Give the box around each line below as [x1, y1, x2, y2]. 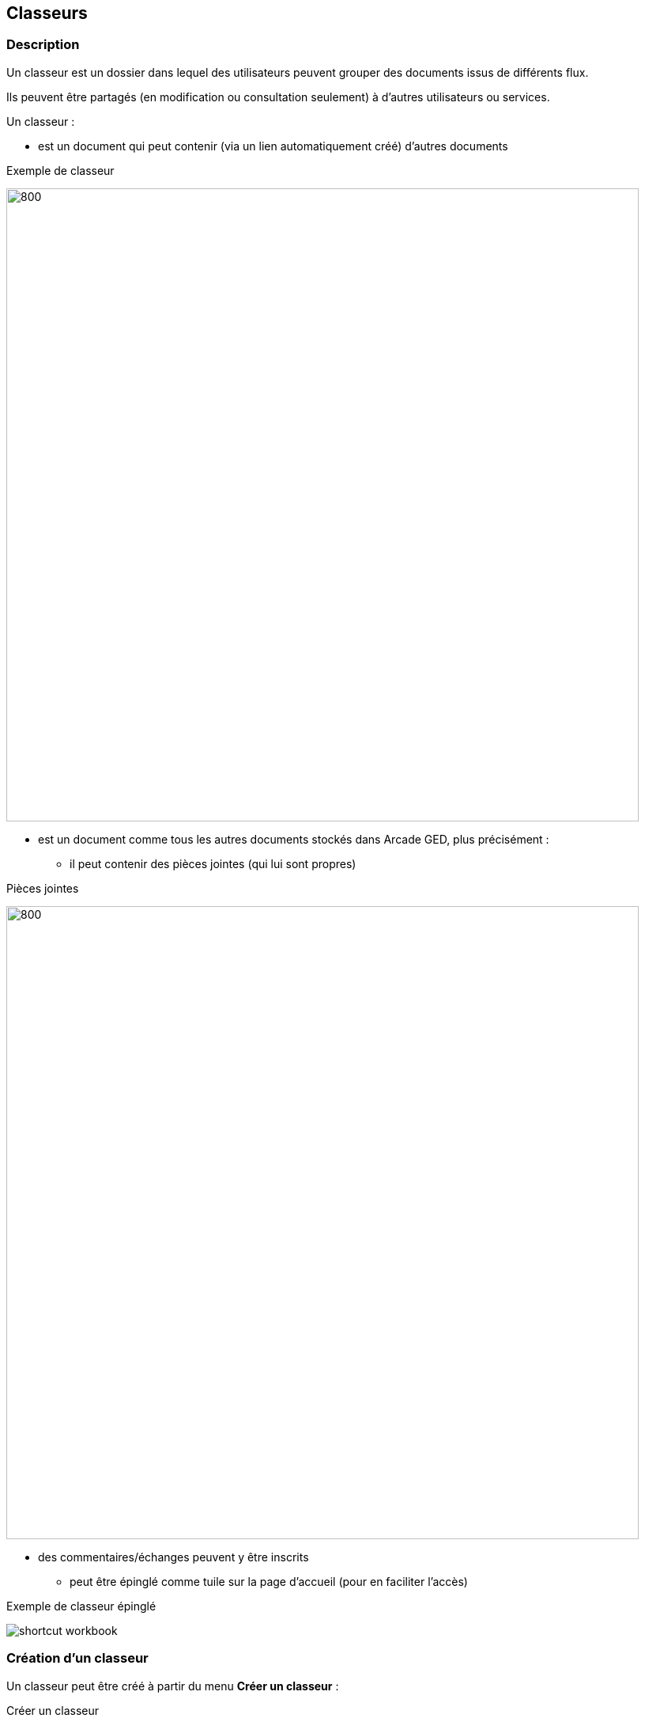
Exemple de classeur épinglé [6, 1599, 157, 1613]
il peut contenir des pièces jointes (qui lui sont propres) [70, 856, 356, 870]
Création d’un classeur [6, 1650, 149, 1667]
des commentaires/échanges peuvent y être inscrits [38, 1549, 309, 1564]
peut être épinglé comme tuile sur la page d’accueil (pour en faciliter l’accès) [70, 1574, 468, 1588]
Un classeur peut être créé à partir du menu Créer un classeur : [6, 1678, 339, 1693]
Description [6, 36, 80, 53]
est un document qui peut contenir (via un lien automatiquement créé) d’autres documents [38, 138, 508, 153]
